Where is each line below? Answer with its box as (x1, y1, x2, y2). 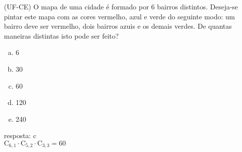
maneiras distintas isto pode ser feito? (4, 30, 119, 41)
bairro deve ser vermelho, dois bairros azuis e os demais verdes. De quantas (4, 21, 232, 31)
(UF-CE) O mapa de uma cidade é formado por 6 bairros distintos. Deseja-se (4, 1, 238, 11)
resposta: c (4, 130, 37, 141)
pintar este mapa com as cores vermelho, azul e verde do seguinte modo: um (4, 11, 235, 21)
